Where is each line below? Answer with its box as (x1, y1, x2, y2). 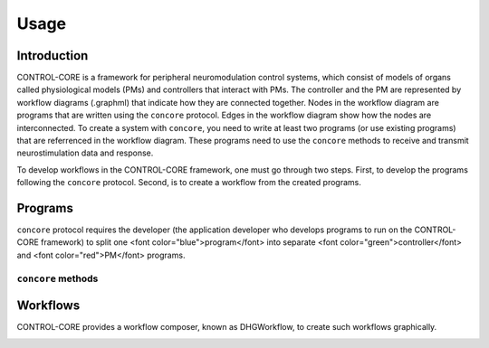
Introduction (16, 48, 89, 63)
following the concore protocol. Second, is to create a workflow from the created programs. (16, 177, 362, 188)
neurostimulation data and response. (16, 147, 154, 158)
